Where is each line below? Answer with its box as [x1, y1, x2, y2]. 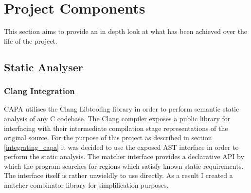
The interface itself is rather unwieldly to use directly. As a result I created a [4, 170, 233, 180]
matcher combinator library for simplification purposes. [4, 180, 169, 190]
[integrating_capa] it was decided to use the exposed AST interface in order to [4, 142, 239, 152]
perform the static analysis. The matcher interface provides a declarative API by [4, 151, 244, 161]
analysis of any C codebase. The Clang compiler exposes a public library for [4, 113, 231, 123]
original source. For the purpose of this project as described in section [4, 132, 212, 143]
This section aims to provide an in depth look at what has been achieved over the [4, 26, 248, 36]
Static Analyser [4, 59, 83, 74]
